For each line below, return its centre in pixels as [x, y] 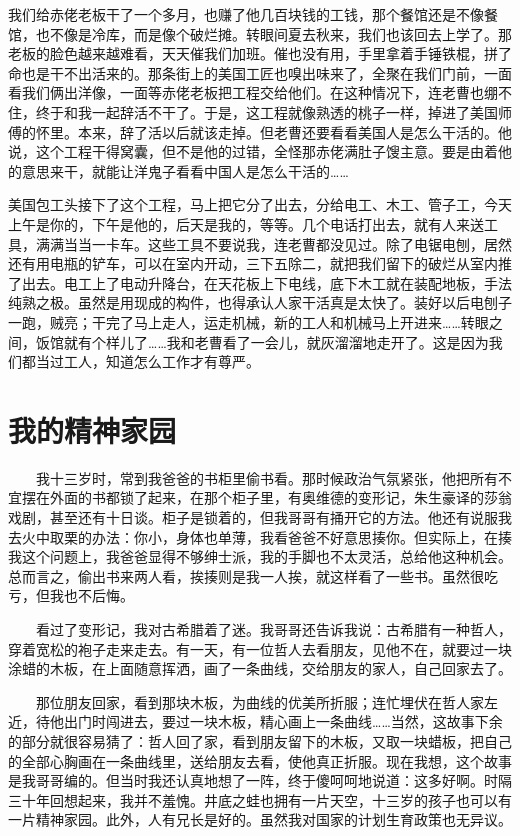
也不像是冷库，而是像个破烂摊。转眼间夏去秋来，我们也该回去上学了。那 [273, 33]
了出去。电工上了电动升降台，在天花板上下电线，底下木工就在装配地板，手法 [260, 282]
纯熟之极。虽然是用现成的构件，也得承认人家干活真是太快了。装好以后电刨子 [260, 302]
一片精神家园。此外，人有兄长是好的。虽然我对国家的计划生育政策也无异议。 [260, 819]
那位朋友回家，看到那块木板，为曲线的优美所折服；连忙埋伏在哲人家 [259, 701]
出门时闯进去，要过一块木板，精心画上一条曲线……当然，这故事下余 [283, 721]
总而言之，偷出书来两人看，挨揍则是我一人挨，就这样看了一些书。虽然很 [246, 575]
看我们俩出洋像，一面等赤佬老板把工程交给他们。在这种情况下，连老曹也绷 [253, 92]
